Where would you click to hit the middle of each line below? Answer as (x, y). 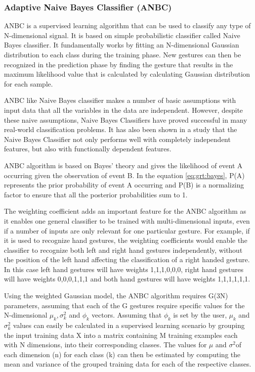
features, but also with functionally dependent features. (88, 149)
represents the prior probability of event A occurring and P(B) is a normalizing (124, 185)
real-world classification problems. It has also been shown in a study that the (121, 129)
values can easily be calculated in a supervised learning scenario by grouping (129, 325)
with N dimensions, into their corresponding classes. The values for (106, 345)
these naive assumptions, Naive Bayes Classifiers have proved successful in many (126, 119)
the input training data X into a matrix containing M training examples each (121, 335)
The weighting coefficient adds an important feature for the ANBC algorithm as (125, 211)
